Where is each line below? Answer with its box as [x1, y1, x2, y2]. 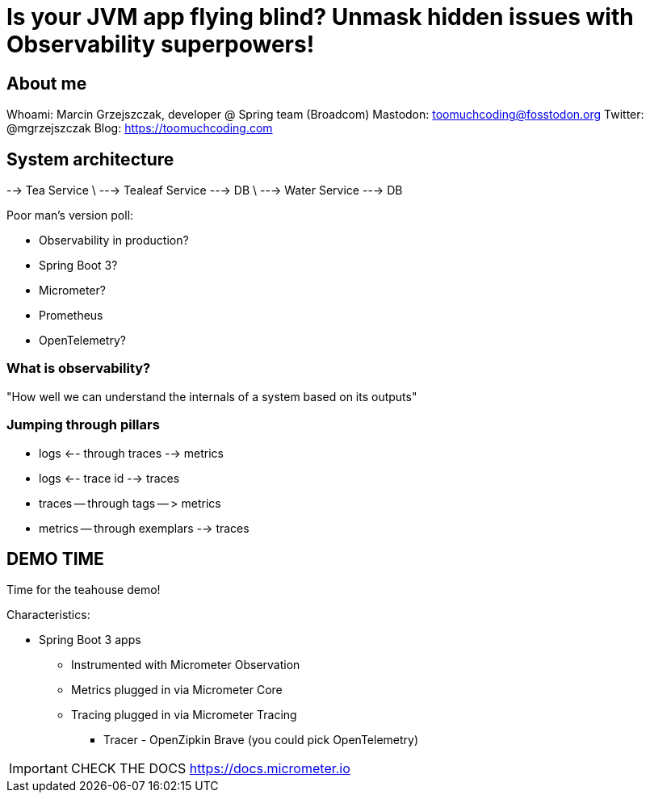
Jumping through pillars [6, 416, 160, 433]
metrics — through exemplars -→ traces [39, 521, 250, 535]
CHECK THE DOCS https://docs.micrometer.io [70, 760, 350, 777]
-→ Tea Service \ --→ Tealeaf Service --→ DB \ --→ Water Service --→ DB [6, 183, 403, 198]
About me [6, 73, 87, 94]
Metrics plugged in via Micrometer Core [71, 683, 283, 697]
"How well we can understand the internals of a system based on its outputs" [6, 389, 417, 404]
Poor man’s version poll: [6, 208, 134, 223]
